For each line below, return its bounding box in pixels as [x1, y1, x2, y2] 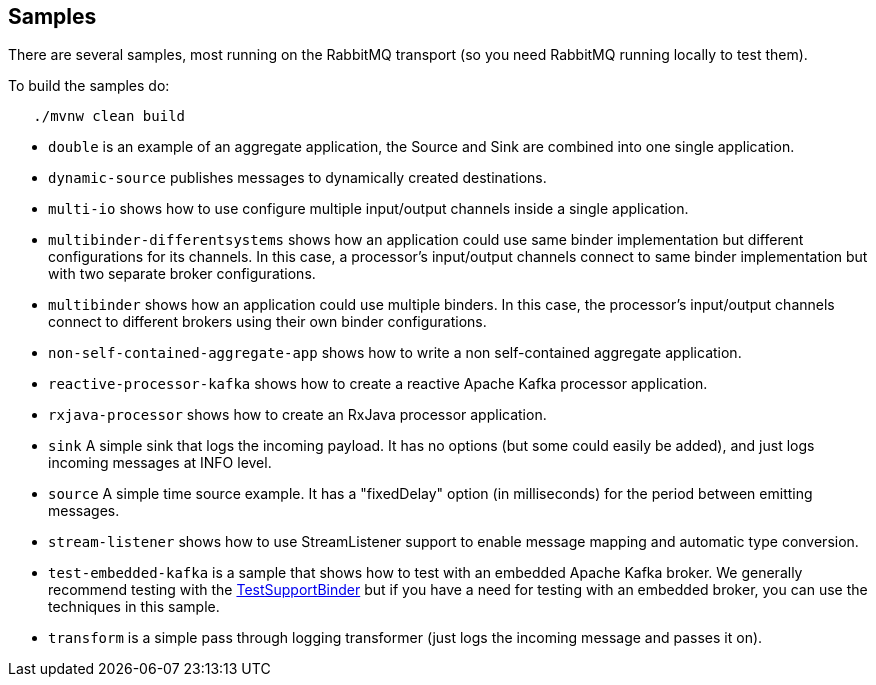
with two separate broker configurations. [48, 265, 316, 283]
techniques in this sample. [48, 598, 220, 616]
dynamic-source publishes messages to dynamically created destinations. [48, 169, 547, 187]
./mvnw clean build [33, 108, 186, 125]
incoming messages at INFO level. [48, 454, 272, 472]
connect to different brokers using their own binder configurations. [48, 313, 487, 331]
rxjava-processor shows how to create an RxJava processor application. [48, 406, 547, 424]
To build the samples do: [8, 77, 170, 95]
